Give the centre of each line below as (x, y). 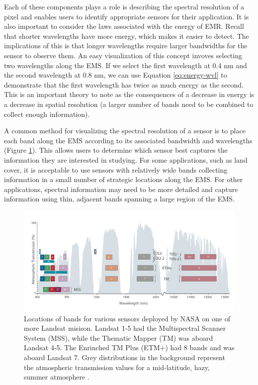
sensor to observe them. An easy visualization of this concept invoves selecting (123, 55)
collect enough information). (47, 114)
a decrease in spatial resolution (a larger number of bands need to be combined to (129, 104)
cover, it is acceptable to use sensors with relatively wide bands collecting (116, 169)
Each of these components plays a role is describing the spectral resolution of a (124, 6)
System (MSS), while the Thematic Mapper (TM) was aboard (119, 337)
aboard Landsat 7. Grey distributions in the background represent (125, 357)
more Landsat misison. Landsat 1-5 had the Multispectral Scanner (125, 328)
